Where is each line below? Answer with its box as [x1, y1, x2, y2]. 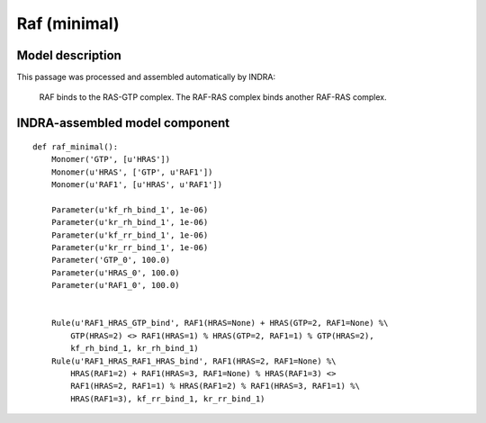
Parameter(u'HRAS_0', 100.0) [50, 267, 180, 278]
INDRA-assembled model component [16, 115, 230, 130]
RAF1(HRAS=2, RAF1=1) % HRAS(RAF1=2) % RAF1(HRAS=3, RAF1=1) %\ [70, 381, 360, 391]
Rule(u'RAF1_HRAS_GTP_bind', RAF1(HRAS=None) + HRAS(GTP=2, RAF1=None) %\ [50, 318, 389, 328]
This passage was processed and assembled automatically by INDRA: [16, 72, 276, 83]
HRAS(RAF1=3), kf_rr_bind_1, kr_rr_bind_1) [70, 393, 265, 404]
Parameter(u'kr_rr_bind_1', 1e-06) [50, 242, 209, 252]
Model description [16, 48, 121, 63]
